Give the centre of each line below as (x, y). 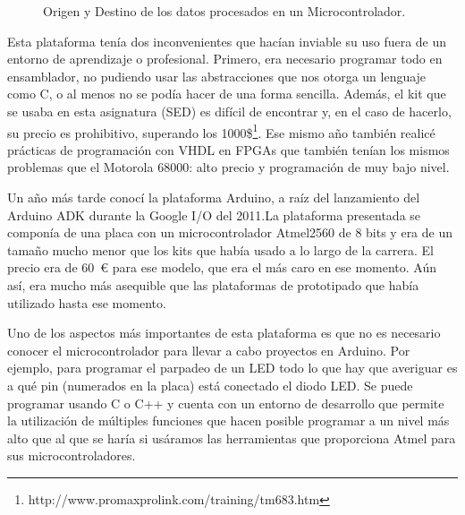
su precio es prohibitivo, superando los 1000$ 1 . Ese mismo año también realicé (221, 131)
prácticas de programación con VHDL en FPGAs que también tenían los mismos (228, 149)
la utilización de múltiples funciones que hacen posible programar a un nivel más (228, 421)
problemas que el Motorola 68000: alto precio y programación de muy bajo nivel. (228, 167)
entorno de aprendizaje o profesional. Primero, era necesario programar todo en (225, 59)
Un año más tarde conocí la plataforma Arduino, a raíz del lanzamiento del (214, 197)
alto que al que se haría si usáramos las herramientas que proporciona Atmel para (232, 438)
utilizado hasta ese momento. (87, 302)
